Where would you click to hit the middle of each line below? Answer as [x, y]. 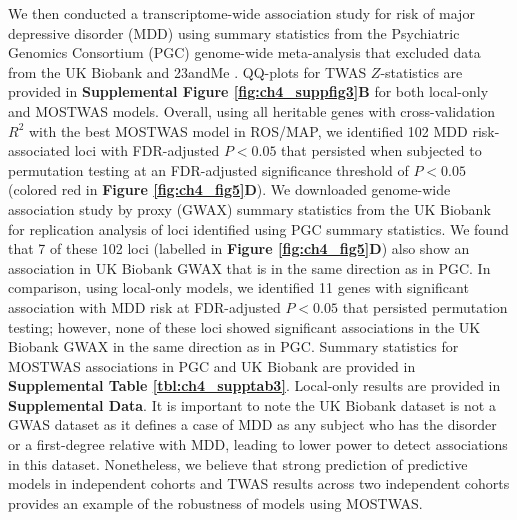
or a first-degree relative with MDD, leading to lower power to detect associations [258, 444]
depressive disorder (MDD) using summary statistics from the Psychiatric [234, 32]
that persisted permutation [425, 306]
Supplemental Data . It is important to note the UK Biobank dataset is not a [252, 404]
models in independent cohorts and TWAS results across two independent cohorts [259, 483]
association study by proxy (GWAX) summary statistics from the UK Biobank [249, 208]
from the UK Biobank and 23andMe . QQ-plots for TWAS [187, 71]
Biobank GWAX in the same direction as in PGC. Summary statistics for [233, 346]
